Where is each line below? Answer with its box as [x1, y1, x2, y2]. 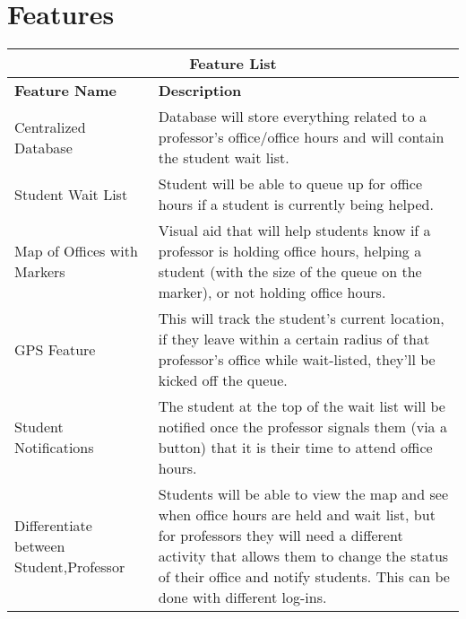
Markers [14, 261, 65, 283]
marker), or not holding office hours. [158, 282, 386, 303]
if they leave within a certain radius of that [158, 328, 430, 350]
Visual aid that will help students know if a [158, 220, 431, 241]
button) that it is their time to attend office [158, 437, 433, 458]
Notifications [14, 437, 94, 458]
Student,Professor [14, 555, 125, 577]
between [14, 535, 65, 556]
